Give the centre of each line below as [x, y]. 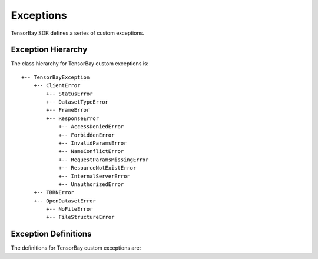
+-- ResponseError [73, 118]
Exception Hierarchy [49, 50]
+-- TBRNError [54, 192]
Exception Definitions [51, 234]
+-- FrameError [68, 110]
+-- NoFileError [69, 209]
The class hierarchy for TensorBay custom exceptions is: [80, 64]
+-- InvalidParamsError [93, 143]
